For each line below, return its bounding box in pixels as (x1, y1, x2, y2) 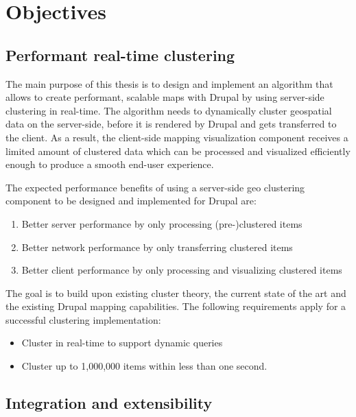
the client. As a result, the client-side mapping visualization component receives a (5, 130, 348, 144)
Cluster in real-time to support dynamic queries (21, 335, 223, 350)
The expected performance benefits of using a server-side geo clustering (5, 180, 305, 194)
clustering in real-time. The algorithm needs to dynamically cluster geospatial (5, 103, 332, 117)
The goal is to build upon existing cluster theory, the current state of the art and (5, 285, 346, 300)
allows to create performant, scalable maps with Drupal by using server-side (5, 90, 324, 104)
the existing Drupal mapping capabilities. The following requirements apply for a (5, 299, 346, 313)
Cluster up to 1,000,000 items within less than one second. (21, 359, 268, 373)
